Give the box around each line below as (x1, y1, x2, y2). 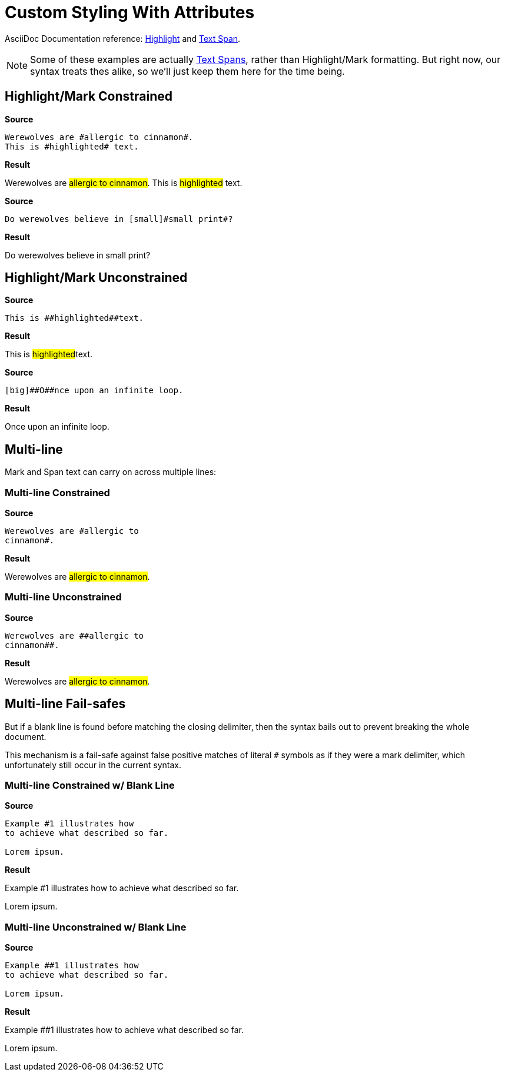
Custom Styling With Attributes (5, 2, 255, 22)
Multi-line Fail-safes (5, 696, 126, 712)
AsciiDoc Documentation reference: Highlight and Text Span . (5, 33, 241, 44)
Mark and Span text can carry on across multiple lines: (5, 467, 217, 477)
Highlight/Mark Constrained (5, 89, 172, 104)
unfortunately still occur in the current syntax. (5, 759, 182, 770)
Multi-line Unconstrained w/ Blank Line (5, 921, 187, 933)
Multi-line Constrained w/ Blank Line (5, 779, 175, 791)
